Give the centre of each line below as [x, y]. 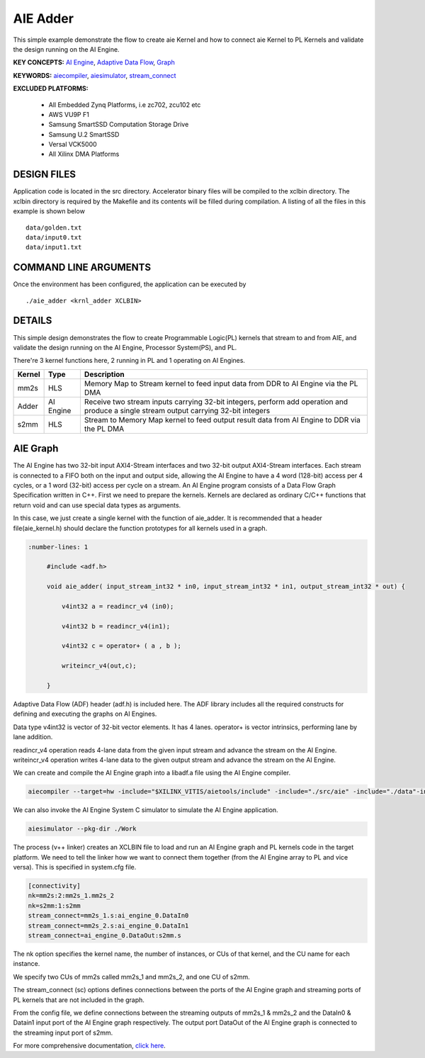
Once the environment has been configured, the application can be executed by [130, 284]
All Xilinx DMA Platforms [84, 154]
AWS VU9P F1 [69, 114]
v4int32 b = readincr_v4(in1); [115, 626]
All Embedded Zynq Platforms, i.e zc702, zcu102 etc [125, 105]
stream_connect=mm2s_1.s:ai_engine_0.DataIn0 [108, 916]
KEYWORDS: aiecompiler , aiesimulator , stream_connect [95, 75]
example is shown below [49, 211]
